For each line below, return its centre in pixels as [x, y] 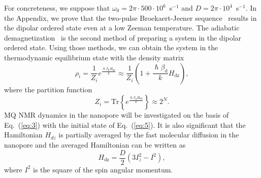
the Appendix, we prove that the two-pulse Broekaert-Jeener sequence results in [130, 17]
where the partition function [48, 89]
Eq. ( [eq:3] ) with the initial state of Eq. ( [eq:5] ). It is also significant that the [125, 124]
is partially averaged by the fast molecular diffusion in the [149, 135]
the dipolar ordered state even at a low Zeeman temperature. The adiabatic [122, 28]
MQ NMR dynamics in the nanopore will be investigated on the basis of [117, 115]
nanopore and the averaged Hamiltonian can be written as [95, 144]
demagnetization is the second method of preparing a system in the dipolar [123, 37]
